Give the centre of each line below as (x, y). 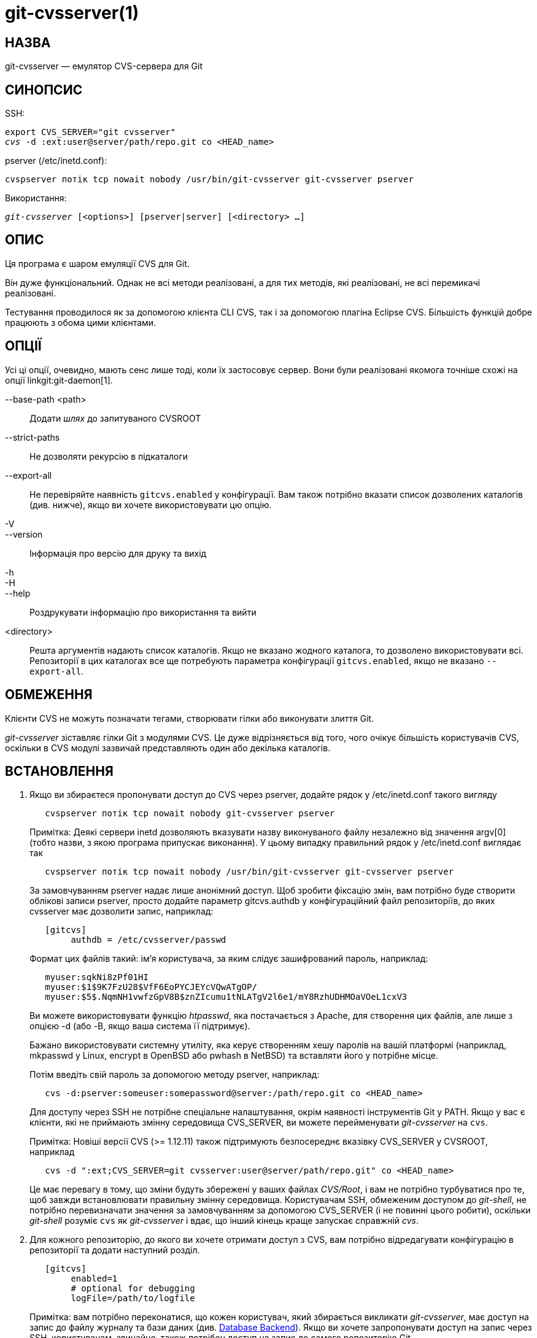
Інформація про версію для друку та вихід (118, 553)
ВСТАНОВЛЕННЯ (59, 771)
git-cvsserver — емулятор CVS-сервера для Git (104, 66)
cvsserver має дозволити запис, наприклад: (122, 911)
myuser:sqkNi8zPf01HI (97, 977)
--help (18, 593)
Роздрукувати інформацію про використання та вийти (143, 612)
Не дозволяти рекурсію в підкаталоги (109, 456)
